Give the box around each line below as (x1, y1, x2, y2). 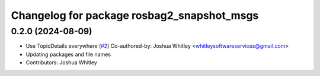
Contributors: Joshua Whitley (25, 59, 97, 66)
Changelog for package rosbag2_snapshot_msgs (11, 9, 259, 22)
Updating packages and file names (25, 51, 111, 58)
